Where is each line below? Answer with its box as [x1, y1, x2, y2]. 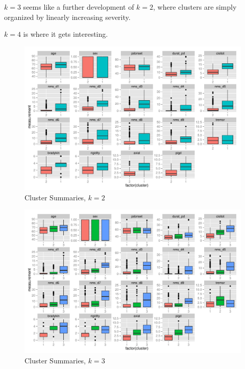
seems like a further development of [23, 2, 134, 12]
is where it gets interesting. [23, 29, 108, 39]
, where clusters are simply [153, 2, 237, 12]
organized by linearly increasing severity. [4, 11, 131, 22]
